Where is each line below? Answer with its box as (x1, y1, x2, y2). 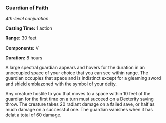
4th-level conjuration (5, 16, 49, 22)
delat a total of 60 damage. (5, 112, 62, 118)
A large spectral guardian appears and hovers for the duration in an (5, 65, 145, 71)
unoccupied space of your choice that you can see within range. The (5, 70, 149, 76)
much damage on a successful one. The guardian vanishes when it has (5, 107, 153, 113)
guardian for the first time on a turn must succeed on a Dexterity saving (5, 96, 154, 102)
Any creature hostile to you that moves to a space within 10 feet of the (5, 91, 151, 97)
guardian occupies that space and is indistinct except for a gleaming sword (5, 75, 161, 81)
